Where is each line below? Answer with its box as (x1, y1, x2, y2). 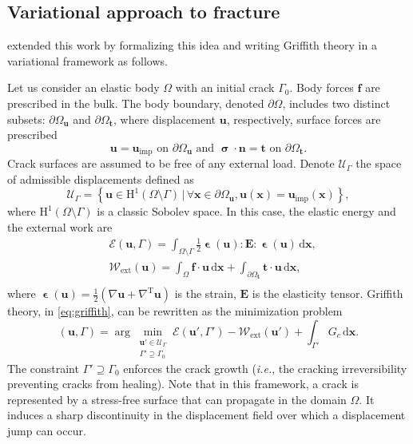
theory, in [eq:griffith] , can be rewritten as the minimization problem (7, 303, 343, 319)
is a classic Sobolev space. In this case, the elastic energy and (97, 203, 396, 220)
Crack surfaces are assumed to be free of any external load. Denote (7, 155, 335, 172)
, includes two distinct (282, 94, 391, 111)
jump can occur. (7, 422, 86, 438)
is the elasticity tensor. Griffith (252, 285, 403, 302)
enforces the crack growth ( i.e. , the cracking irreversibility (123, 359, 407, 376)
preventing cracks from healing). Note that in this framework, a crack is (7, 375, 359, 392)
